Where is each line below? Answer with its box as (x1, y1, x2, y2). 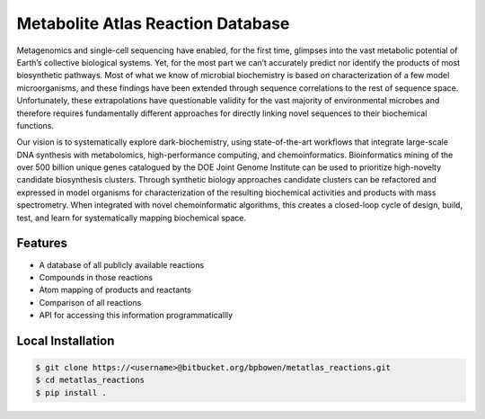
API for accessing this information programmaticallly (39, 310, 234, 321)
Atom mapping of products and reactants (39, 284, 192, 296)
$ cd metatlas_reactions (35, 375, 145, 386)
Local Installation (16, 333, 115, 348)
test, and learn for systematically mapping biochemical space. (16, 212, 247, 223)
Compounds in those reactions (39, 272, 153, 282)
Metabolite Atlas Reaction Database (16, 13, 290, 33)
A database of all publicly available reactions (39, 259, 205, 270)
